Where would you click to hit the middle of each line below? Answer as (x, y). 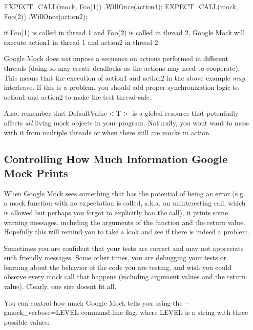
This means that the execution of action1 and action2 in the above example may (125, 77)
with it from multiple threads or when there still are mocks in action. (107, 132)
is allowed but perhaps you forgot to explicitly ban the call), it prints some (116, 212)
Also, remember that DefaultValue (55, 113)
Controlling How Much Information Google (116, 158)
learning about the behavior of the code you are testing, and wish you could (118, 267)
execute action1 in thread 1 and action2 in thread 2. (82, 42)
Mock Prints (36, 173)
